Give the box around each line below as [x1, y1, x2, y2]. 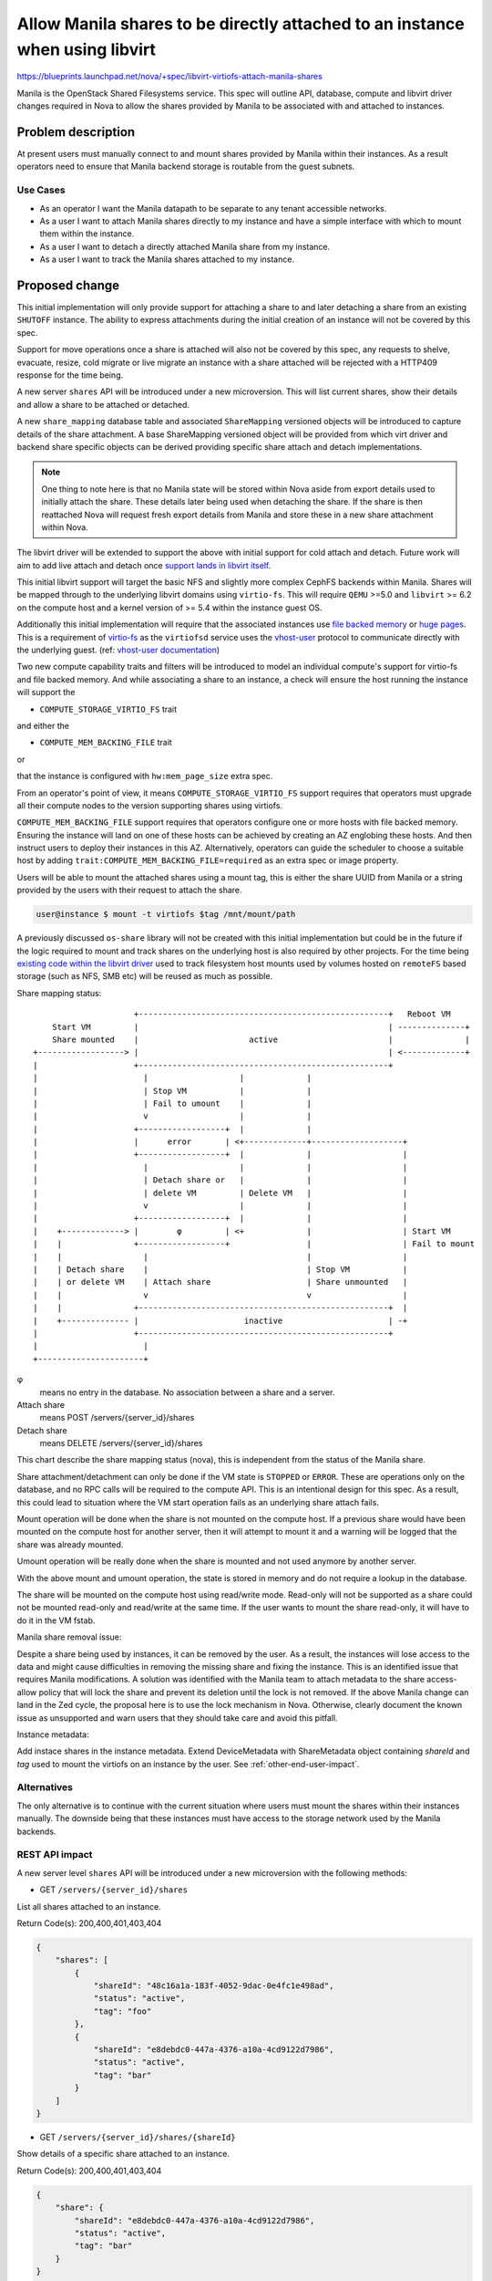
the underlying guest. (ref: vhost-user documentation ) [16, 644, 220, 656]
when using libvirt [16, 39, 157, 59]
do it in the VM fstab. [16, 1615, 96, 1626]
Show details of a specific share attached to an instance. [16, 2149, 230, 2160]
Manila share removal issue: [16, 1631, 122, 1642]
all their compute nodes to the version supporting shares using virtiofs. [16, 799, 282, 811]
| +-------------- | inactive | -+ [33, 1315, 408, 1326]
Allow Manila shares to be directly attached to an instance [16, 14, 465, 34]
